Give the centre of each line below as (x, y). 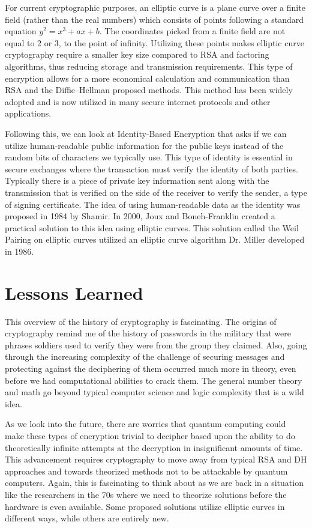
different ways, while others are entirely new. (87, 518)
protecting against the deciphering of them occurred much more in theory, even (151, 368)
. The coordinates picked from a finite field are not (192, 31)
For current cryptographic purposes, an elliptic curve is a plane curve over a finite (155, 7)
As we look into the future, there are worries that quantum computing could (145, 424)
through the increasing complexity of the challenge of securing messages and (145, 357)
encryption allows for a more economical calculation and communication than (147, 78)
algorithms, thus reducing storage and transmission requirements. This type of (149, 66)
